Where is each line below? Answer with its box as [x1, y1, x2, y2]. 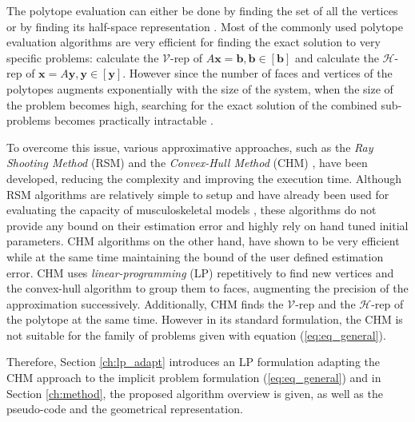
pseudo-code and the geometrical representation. [6, 400, 243, 417]
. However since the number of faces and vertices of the [122, 65, 393, 82]
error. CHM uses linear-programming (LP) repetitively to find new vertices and [6, 264, 394, 281]
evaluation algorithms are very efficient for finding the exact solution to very [6, 34, 381, 50]
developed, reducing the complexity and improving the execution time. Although [6, 169, 402, 186]
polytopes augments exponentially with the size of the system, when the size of [6, 80, 393, 97]
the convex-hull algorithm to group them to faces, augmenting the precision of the [6, 280, 409, 297]
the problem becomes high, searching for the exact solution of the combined [6, 96, 377, 113]
